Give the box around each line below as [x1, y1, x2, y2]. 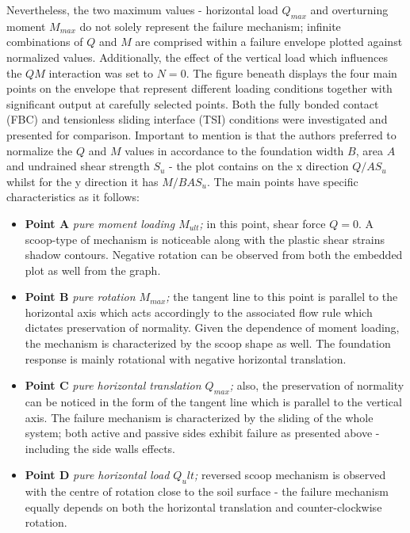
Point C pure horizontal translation [25, 377, 201, 394]
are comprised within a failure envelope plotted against [135, 33, 403, 50]
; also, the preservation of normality [229, 377, 404, 394]
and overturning [310, 2, 389, 17]
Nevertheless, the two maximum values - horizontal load [6, 2, 278, 17]
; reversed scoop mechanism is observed [194, 466, 386, 483]
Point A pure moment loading [25, 215, 175, 231]
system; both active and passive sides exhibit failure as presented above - [25, 424, 380, 441]
